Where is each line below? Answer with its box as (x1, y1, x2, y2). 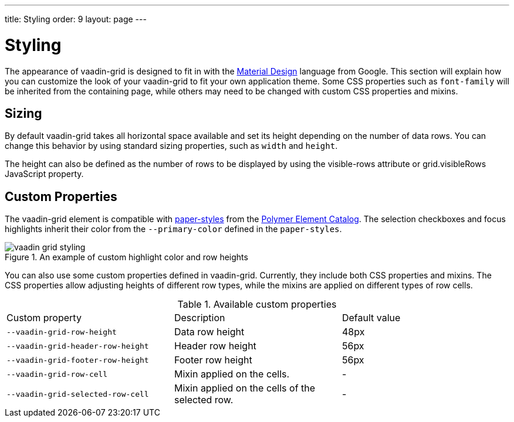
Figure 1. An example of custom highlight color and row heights (5, 252, 248, 263)
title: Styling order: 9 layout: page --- (5, 14, 147, 24)
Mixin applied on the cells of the (174, 382, 316, 394)
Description (174, 312, 225, 324)
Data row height (174, 326, 245, 338)
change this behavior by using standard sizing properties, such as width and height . (5, 141, 338, 151)
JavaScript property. (5, 169, 84, 179)
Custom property (6, 312, 82, 324)
